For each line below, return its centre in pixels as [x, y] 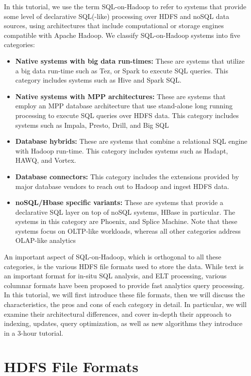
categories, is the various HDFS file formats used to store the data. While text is [124, 266]
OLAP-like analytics [45, 240]
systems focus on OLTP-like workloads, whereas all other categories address [128, 231]
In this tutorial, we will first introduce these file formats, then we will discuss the [125, 295]
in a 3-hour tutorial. [34, 333]
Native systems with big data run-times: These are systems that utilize [130, 60]
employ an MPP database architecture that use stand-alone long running [124, 106]
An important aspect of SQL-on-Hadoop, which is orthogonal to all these [113, 257]
